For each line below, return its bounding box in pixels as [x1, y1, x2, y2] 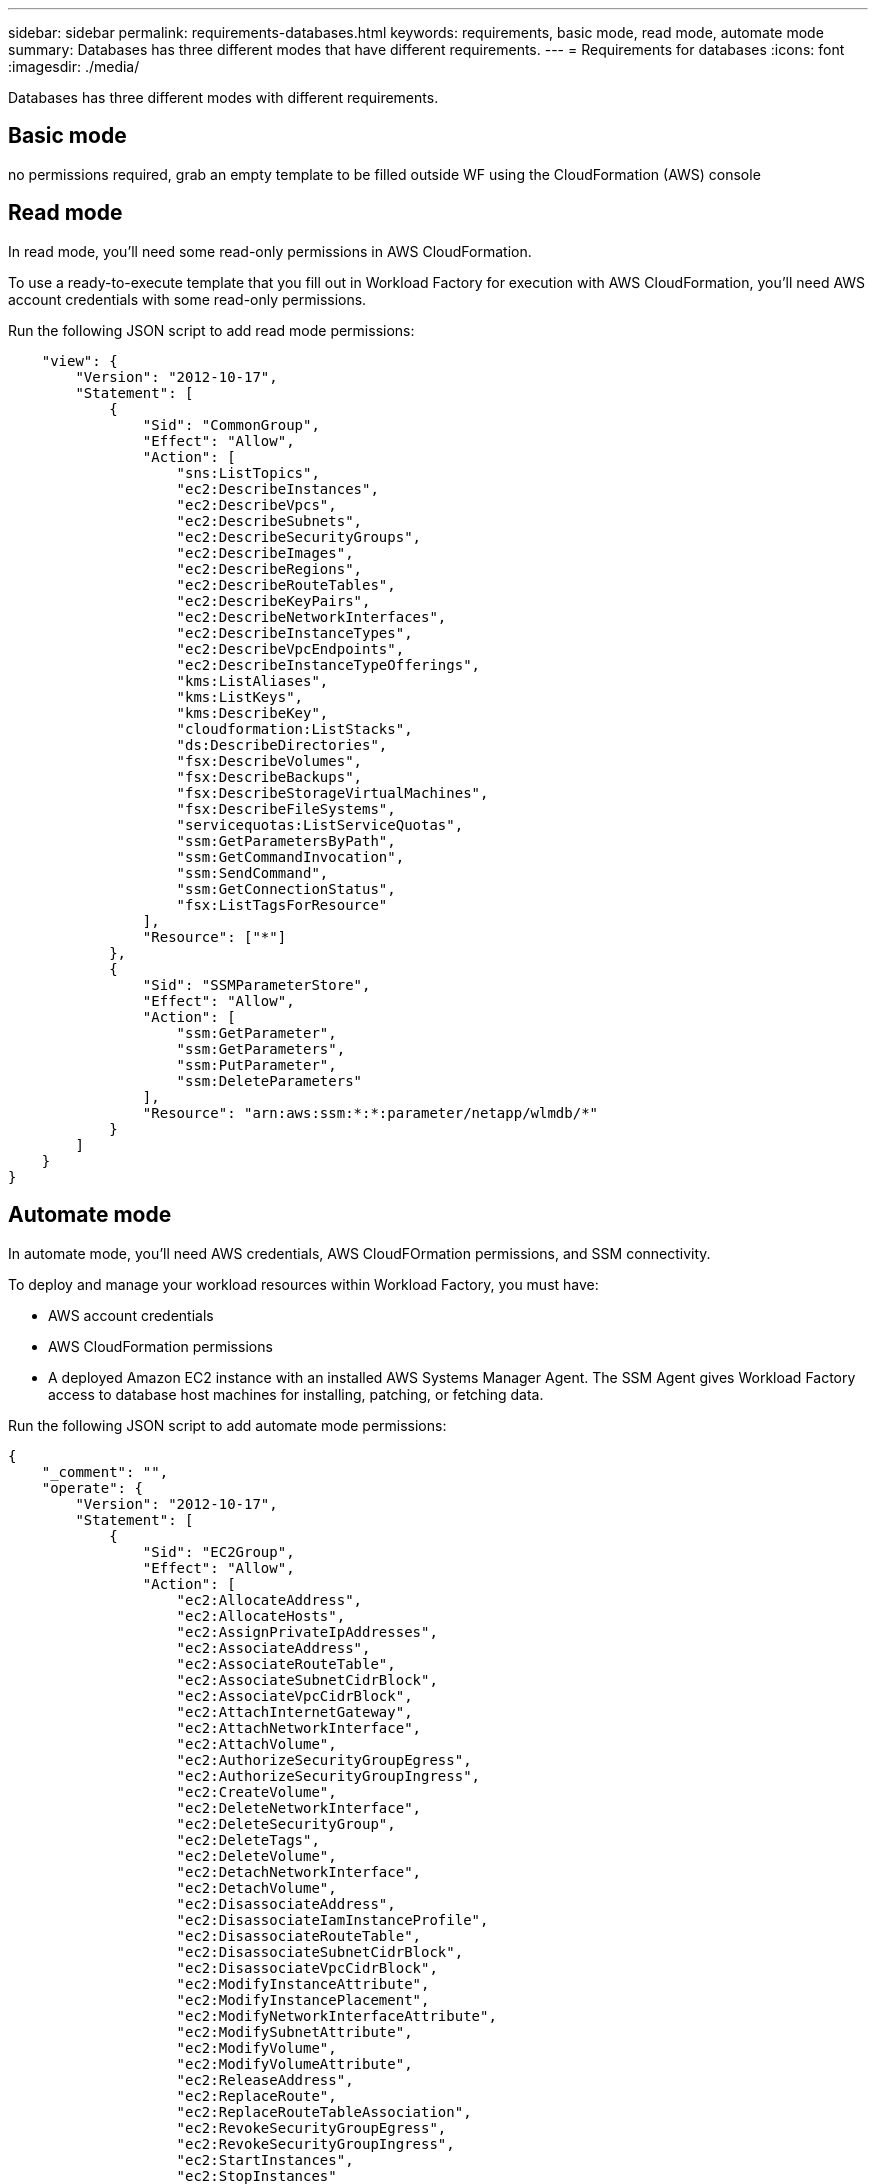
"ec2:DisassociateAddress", [176, 1895, 396, 1912]
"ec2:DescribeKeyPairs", [176, 592, 371, 609]
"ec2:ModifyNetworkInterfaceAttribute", [176, 2007, 497, 2024]
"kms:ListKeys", [176, 688, 304, 705]
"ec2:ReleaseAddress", [176, 2071, 354, 2088]
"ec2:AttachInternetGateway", [176, 1703, 413, 1720]
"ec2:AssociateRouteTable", [176, 1655, 396, 1672]
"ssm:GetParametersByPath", [176, 832, 396, 849]
